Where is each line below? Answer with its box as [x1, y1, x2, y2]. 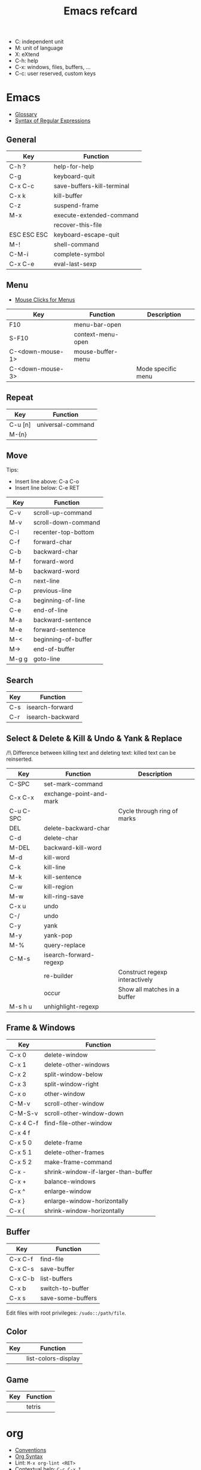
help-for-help [53, 162, 95, 170]
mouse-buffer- [74, 347, 118, 356]
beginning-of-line [33, 597, 86, 605]
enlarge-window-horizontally [44, 1197, 129, 1205]
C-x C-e [9, 260, 35, 268]
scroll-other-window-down [44, 1109, 124, 1117]
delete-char [44, 834, 78, 842]
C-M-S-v [9, 1109, 38, 1117]
